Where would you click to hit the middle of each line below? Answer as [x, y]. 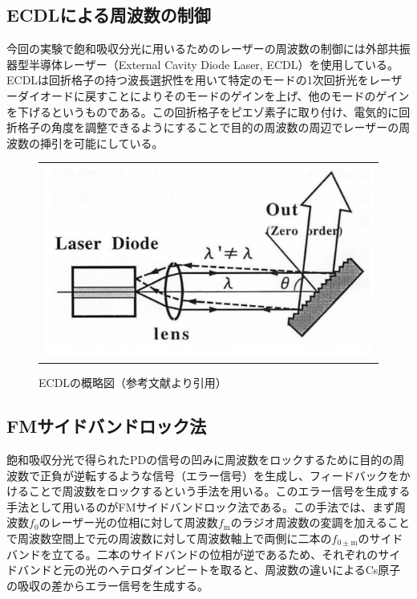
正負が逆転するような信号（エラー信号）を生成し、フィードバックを [219, 475]
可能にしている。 [118, 143]
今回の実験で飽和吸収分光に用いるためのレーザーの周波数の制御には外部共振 [208, 49]
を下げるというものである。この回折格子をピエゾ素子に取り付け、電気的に [203, 111]
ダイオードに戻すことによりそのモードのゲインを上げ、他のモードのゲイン [213, 95]
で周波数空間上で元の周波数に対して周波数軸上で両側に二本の [169, 538]
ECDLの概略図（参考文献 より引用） [133, 383]
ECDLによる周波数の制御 [109, 15]
